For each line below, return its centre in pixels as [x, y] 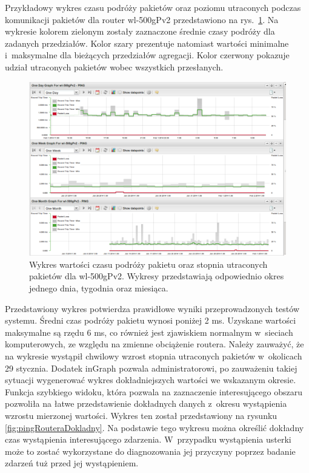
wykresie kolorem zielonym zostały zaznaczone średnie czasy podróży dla [140, 31]
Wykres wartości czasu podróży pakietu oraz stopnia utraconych [148, 264]
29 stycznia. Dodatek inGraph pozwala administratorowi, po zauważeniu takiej [151, 368]
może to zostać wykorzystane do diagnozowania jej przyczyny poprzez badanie [150, 451]
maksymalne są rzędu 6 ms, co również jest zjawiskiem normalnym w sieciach [149, 332]
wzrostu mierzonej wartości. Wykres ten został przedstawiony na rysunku [141, 415]
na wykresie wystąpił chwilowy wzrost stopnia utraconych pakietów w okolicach [154, 356]
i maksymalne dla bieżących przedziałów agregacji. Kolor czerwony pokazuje [147, 55]
